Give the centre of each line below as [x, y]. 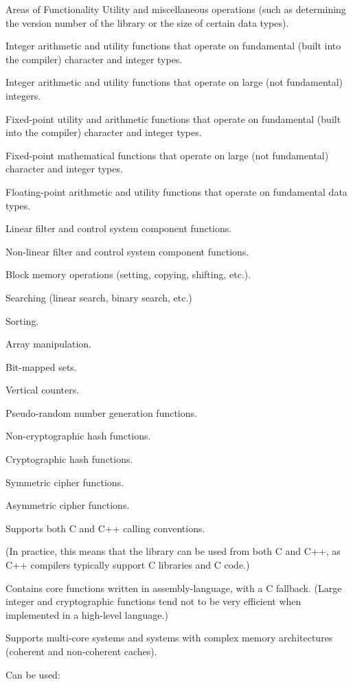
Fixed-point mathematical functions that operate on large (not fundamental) [167, 155]
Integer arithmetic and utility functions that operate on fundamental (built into [173, 46]
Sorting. [22, 320]
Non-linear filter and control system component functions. [127, 251]
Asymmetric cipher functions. [68, 505]
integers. [23, 95]
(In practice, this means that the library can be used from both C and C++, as [173, 551]
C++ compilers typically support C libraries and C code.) [128, 565]
